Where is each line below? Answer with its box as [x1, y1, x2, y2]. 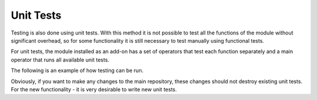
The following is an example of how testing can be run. [11, 67, 144, 74]
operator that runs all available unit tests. [11, 56, 110, 63]
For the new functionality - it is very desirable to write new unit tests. [11, 85, 177, 93]
